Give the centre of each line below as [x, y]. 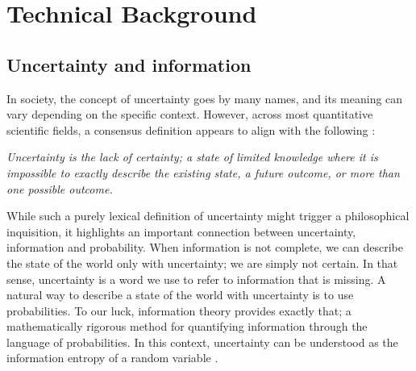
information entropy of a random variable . [112, 358]
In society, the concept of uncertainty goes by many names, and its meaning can [205, 98]
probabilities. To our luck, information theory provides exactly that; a [179, 310]
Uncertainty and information [129, 64]
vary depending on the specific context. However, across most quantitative [190, 114]
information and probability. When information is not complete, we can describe [205, 247]
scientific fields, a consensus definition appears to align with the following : [191, 129]
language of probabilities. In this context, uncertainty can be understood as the [202, 342]
